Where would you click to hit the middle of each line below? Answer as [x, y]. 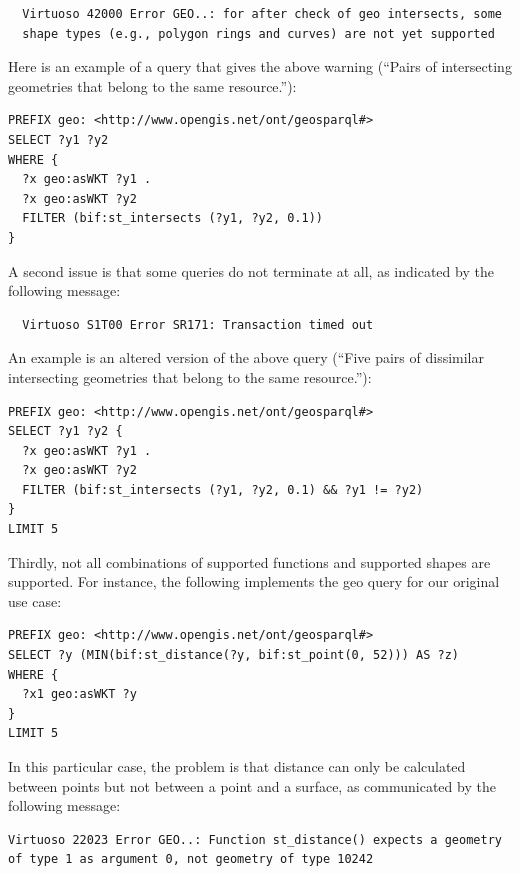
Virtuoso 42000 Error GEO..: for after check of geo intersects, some [262, 14]
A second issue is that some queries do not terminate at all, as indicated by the [251, 270]
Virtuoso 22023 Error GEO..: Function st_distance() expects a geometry [255, 839]
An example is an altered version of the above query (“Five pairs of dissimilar [246, 357]
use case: [35, 600]
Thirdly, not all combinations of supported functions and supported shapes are [249, 561]
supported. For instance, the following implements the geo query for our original [254, 581]
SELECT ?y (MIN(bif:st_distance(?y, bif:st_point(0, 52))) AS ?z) [234, 655]
